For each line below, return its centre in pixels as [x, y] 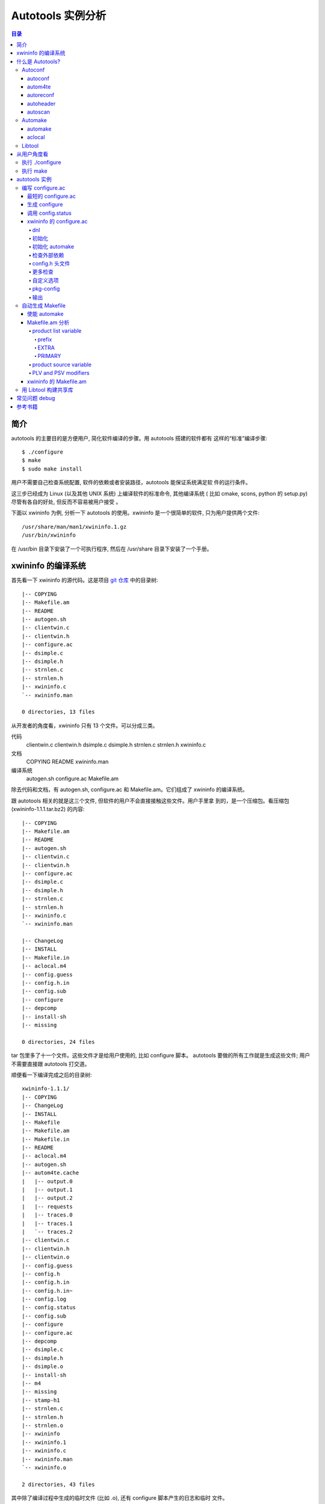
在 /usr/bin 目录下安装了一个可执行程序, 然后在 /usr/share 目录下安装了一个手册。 [112, 549]
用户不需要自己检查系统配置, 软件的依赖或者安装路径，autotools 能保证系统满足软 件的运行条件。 [131, 482]
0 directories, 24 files [58, 1042]
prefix [45, 339]
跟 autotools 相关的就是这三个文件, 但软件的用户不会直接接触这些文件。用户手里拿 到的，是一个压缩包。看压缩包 [150, 801]
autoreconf [41, 95]
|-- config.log [44, 1299]
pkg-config [46, 289]
